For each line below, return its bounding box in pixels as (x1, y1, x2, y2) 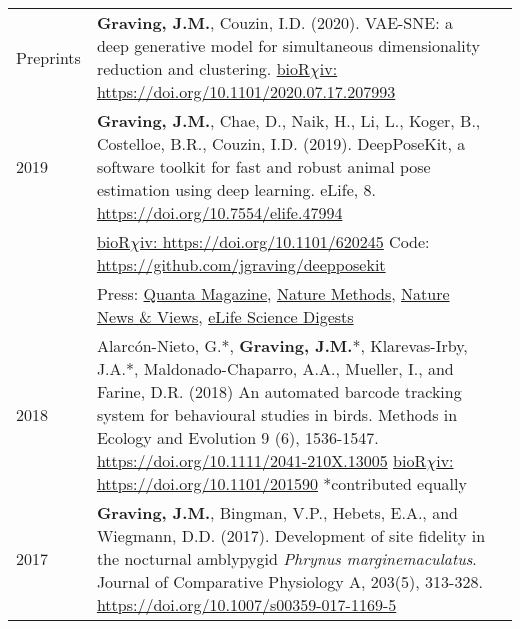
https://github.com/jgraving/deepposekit (96, 253, 386, 276)
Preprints (16, 45, 81, 69)
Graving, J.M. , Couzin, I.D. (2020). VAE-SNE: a (96, 11, 453, 34)
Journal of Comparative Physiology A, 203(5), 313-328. (96, 570, 483, 593)
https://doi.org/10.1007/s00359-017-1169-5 (96, 593, 397, 616)
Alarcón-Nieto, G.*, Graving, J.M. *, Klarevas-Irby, (96, 334, 468, 357)
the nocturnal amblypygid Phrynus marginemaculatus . (96, 547, 477, 570)
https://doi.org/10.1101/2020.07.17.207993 (96, 80, 396, 103)
